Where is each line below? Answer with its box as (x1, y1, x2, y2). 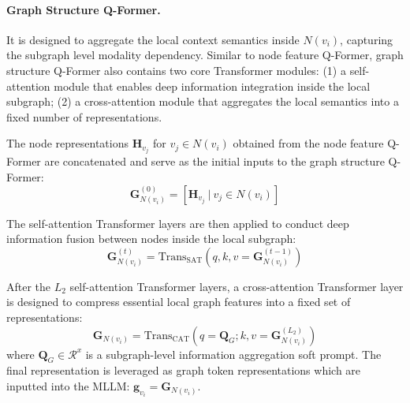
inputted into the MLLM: (6, 378, 130, 394)
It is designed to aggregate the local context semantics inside (6, 31, 300, 47)
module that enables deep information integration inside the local (54, 77, 371, 94)
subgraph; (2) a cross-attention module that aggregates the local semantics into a (6, 93, 399, 110)
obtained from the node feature (233, 135, 384, 151)
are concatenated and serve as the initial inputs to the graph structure (44, 153, 385, 170)
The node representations (6, 135, 129, 151)
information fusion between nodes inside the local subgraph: (6, 230, 296, 247)
